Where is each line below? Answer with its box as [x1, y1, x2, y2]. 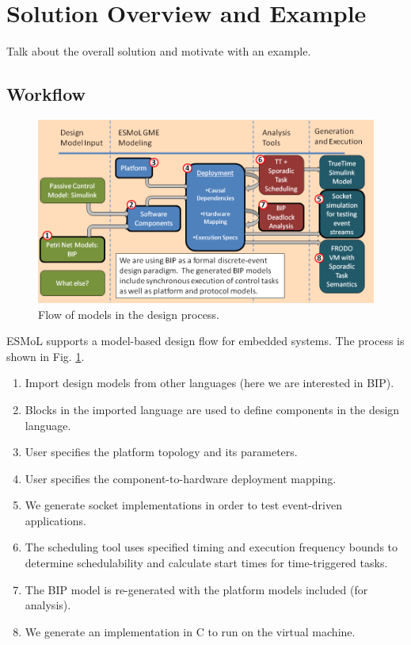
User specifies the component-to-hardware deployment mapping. [25, 470, 337, 486]
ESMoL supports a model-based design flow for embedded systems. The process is [6, 332, 405, 349]
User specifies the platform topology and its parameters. [25, 443, 298, 460]
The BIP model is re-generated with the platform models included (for [25, 581, 368, 597]
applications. [25, 512, 86, 528]
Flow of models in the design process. [38, 305, 219, 322]
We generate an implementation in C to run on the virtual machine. [25, 623, 356, 639]
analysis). [25, 597, 71, 613]
